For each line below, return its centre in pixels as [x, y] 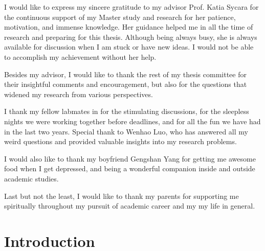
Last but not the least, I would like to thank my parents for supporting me [122, 196]
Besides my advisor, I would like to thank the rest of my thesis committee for [125, 74]
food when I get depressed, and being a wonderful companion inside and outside [130, 168]
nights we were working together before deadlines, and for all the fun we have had [132, 121]
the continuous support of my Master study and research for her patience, [120, 17]
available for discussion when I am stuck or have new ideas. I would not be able [129, 47]
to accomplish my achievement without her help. [80, 56]
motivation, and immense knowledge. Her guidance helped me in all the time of [129, 27]
